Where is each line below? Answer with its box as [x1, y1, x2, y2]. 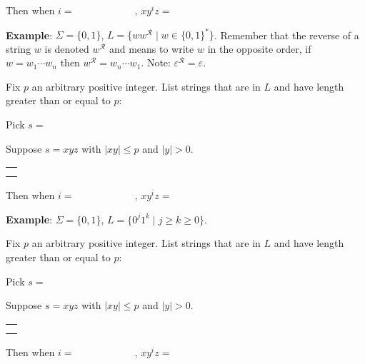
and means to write [109, 41, 194, 56]
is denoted [44, 41, 89, 56]
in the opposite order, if [207, 41, 311, 56]
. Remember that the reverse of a [214, 27, 359, 42]
